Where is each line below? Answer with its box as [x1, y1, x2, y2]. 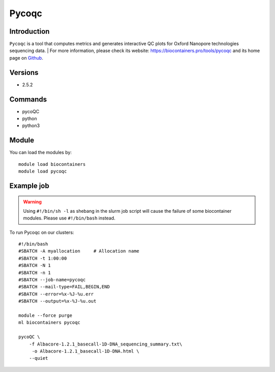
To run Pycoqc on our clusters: [9, 229, 74, 235]
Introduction [9, 27, 50, 36]
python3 [22, 122, 40, 129]
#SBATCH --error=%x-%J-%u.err [18, 291, 94, 297]
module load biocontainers [18, 161, 86, 167]
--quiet [29, 355, 48, 361]
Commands [9, 95, 47, 104]
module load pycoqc [18, 168, 67, 175]
